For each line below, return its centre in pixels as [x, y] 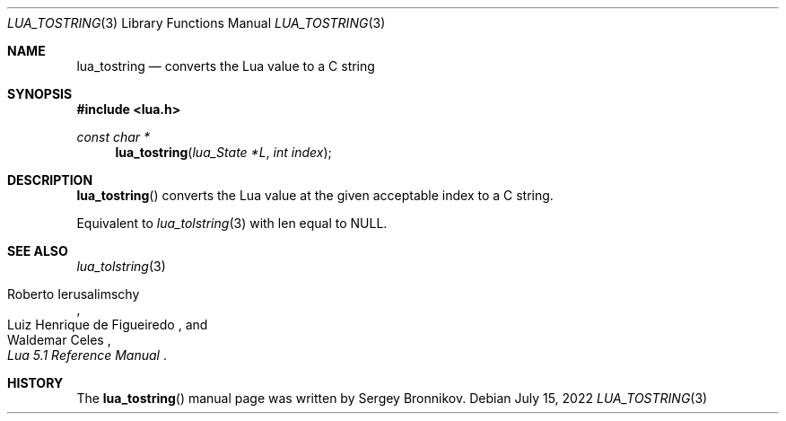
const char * [114, 137]
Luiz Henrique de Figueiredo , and [108, 325]
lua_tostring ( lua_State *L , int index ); [223, 152]
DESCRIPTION [50, 180]
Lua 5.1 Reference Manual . [87, 355]
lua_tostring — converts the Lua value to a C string [226, 66]
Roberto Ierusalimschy [74, 294]
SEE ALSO [38, 251]
